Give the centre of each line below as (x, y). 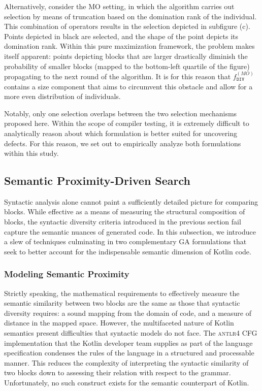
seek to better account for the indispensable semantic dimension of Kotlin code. (128, 251)
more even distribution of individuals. (62, 96)
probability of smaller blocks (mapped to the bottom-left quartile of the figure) (127, 66)
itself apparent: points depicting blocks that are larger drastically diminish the (126, 56)
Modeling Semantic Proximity (67, 274)
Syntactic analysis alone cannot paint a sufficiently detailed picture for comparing (131, 201)
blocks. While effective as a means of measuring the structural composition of (125, 211)
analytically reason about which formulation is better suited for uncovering (121, 133)
